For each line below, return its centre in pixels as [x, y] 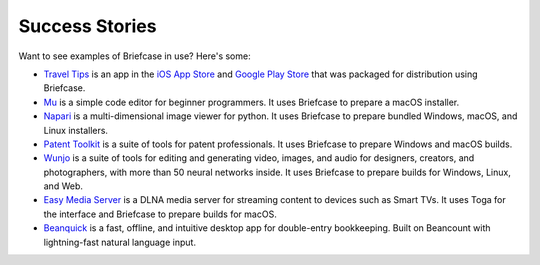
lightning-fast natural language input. [120, 242]
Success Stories [87, 26]
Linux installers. [76, 130]
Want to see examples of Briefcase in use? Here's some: [134, 56]
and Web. [63, 186]
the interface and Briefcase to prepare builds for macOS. [160, 214]
